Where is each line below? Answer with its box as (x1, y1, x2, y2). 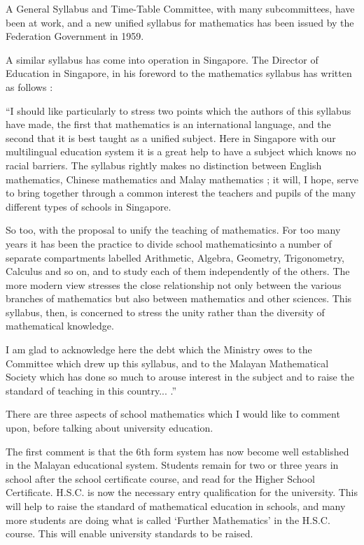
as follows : (6, 79, 53, 94)
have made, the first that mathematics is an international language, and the (6, 117, 331, 132)
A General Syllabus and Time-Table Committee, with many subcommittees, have (6, 1, 355, 15)
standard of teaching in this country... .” (6, 383, 177, 397)
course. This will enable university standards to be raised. (6, 526, 253, 541)
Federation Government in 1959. (6, 29, 144, 43)
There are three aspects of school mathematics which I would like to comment (6, 406, 340, 421)
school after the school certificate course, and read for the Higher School (6, 471, 315, 486)
